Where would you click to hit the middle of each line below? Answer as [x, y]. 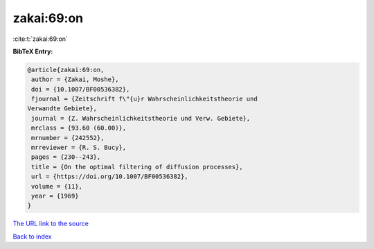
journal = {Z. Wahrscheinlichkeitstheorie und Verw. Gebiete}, [141, 118]
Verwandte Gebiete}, [62, 109]
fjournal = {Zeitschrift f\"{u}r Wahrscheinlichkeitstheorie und [144, 99]
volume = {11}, [57, 186]
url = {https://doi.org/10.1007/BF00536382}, [110, 177]
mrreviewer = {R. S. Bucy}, [79, 148]
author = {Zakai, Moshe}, [75, 79]
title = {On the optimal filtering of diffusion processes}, [137, 167]
